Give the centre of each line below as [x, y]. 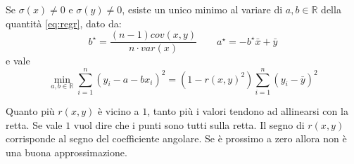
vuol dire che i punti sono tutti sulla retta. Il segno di [189, 124]
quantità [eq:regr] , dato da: [64, 23]
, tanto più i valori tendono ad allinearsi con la [248, 110]
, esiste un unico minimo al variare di [202, 9]
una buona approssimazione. [67, 152]
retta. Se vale [34, 124]
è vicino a [118, 110]
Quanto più [30, 110]
